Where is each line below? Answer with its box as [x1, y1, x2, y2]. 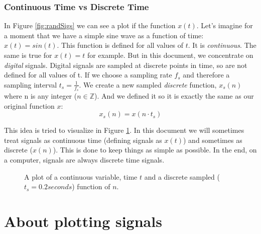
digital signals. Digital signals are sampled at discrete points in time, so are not [4, 59, 247, 70]
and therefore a [183, 69, 230, 80]
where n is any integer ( [4, 91, 77, 101]
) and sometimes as [183, 134, 242, 145]
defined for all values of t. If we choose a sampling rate [4, 69, 172, 80]
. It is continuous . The [188, 40, 256, 50]
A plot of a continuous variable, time [24, 171, 138, 182]
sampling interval [4, 79, 57, 90]
